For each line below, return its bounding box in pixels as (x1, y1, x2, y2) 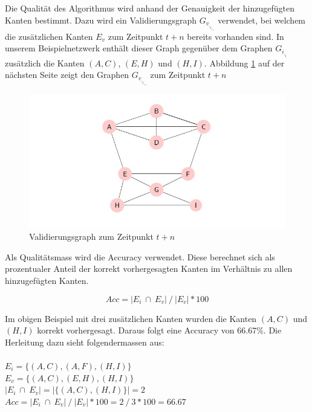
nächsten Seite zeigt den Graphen (5, 68, 129, 81)
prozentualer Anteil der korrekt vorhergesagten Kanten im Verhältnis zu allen (5, 262, 293, 275)
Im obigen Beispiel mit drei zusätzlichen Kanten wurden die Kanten (5, 312, 257, 324)
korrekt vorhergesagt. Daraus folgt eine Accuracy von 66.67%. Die (37, 324, 282, 336)
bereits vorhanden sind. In (187, 30, 284, 42)
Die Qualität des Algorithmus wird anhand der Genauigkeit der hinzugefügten (5, 2, 294, 14)
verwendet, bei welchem (218, 13, 306, 26)
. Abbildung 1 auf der (204, 56, 285, 69)
